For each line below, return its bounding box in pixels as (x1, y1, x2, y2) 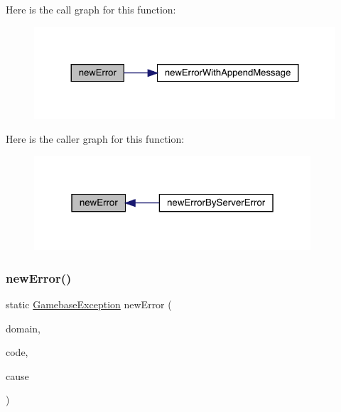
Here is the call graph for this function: (6, 2, 176, 16)
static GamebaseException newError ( (6, 296, 172, 311)
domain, (6, 320, 41, 335)
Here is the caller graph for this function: (6, 131, 185, 146)
